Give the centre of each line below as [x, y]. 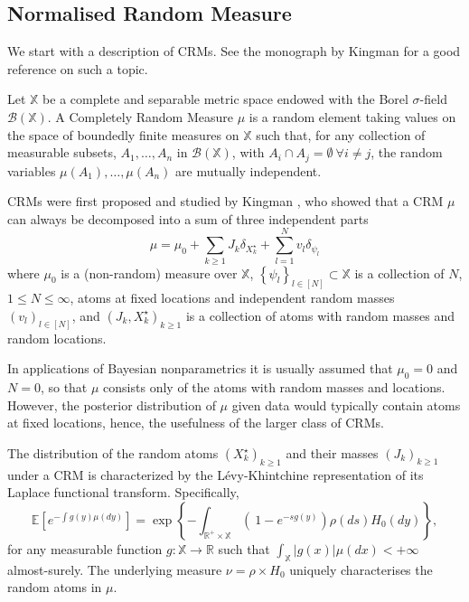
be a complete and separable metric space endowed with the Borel [225, 99]
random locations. [57, 338]
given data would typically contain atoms [346, 404]
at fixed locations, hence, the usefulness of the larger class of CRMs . [196, 423]
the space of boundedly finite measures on [123, 134]
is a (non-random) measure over [149, 273]
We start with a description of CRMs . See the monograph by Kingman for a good [234, 51]
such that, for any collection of [341, 134]
